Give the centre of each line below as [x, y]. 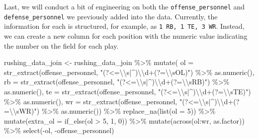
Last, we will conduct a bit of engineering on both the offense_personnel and [125, 6]
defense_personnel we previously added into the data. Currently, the [111, 16]
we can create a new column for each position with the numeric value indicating [126, 35]
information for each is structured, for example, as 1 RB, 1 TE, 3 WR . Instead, [124, 26]
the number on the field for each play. [61, 45]
